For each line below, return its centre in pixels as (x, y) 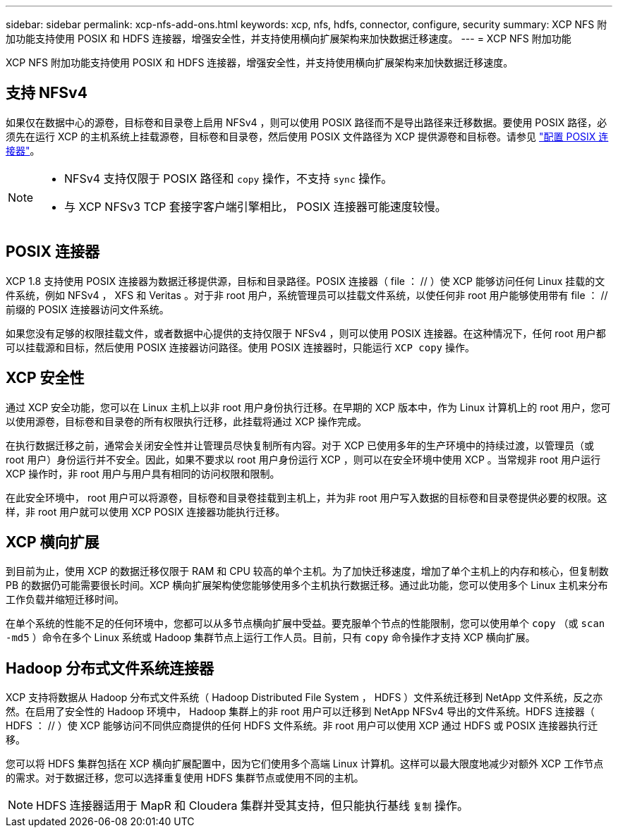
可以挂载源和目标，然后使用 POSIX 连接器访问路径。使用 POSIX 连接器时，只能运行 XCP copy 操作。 (240, 347)
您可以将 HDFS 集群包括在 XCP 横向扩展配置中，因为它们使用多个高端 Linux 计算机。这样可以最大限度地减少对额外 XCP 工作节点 (305, 764)
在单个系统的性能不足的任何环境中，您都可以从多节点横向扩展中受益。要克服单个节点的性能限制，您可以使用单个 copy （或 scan (305, 624)
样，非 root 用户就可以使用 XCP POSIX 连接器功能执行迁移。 (146, 511)
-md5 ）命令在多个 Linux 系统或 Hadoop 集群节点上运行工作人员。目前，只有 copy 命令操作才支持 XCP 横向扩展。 (271, 638)
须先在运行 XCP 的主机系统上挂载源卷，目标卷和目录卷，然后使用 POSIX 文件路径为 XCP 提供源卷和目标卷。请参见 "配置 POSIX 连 (307, 136)
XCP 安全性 (45, 378)
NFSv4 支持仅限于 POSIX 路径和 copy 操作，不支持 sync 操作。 (229, 178)
